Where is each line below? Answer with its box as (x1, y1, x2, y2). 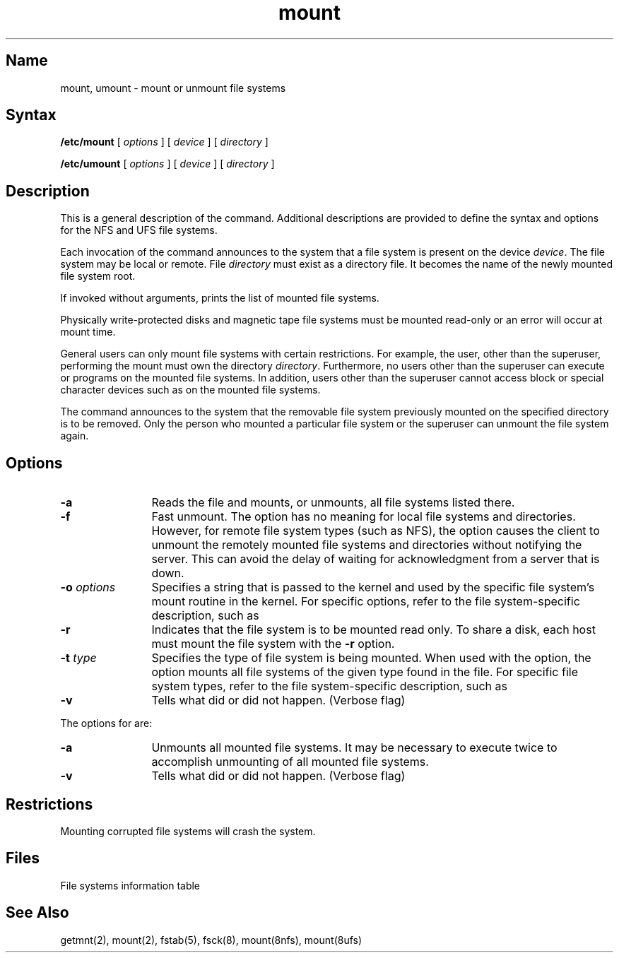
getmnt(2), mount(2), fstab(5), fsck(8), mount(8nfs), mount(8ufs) (60, 933, 362, 946)
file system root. (60, 270, 136, 283)
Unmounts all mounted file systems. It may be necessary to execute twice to (151, 740, 558, 755)
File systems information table (60, 879, 201, 892)
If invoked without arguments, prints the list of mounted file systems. (60, 292, 379, 304)
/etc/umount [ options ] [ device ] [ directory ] (60, 158, 275, 170)
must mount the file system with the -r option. (151, 637, 395, 651)
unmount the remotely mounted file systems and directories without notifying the (151, 538, 582, 552)
